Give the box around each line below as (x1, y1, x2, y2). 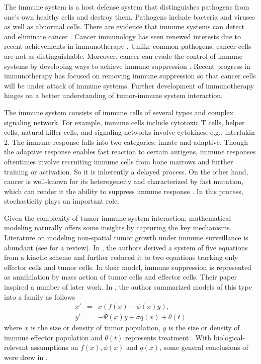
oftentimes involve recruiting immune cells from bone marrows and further (4, 156, 233, 166)
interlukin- (225, 127, 257, 137)
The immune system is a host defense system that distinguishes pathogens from (4, 2, 249, 12)
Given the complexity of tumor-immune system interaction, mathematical (4, 212, 231, 223)
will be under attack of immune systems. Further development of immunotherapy (4, 80, 254, 90)
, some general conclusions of (159, 342, 248, 352)
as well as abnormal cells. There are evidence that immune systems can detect (4, 21, 245, 32)
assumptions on (30, 342, 78, 352)
